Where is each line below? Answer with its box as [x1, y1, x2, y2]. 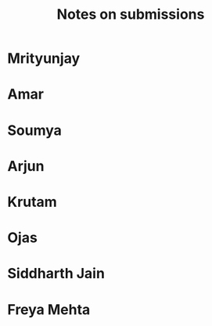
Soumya [7, 121, 62, 139]
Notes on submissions [56, 5, 205, 24]
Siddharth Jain [7, 265, 105, 283]
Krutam [7, 193, 58, 211]
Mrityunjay [7, 49, 81, 67]
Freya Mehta [7, 300, 91, 318]
